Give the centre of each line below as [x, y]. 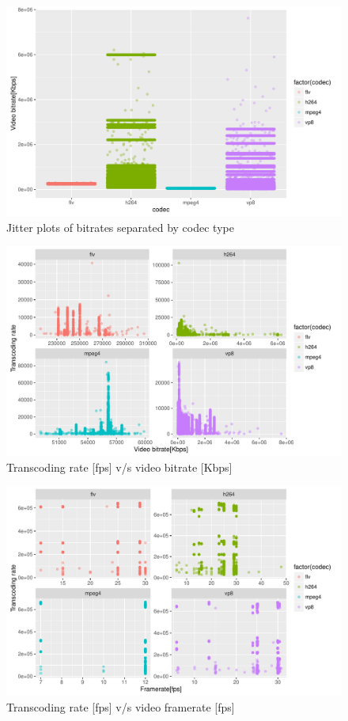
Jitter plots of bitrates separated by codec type [120, 227]
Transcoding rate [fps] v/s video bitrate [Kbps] [119, 467]
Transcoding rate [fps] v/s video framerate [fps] [121, 706]
